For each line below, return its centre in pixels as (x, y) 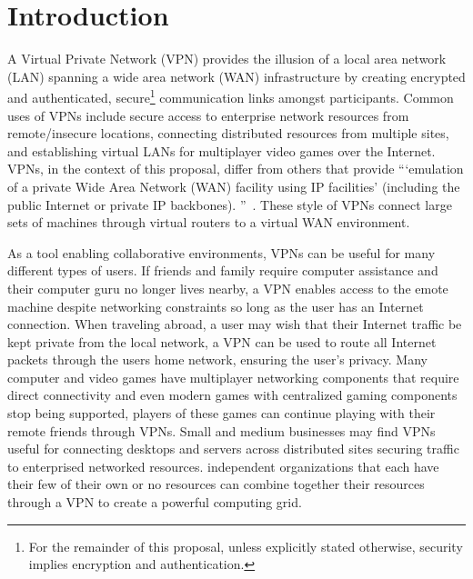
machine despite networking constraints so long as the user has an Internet (216, 306)
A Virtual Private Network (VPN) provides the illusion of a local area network (227, 59)
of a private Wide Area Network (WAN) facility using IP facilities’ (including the (234, 186)
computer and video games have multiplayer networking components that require (233, 377)
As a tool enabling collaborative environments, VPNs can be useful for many (221, 252)
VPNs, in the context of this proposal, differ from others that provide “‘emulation (236, 169)
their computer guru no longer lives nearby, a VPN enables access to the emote (228, 288)
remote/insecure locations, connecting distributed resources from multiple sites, (228, 133)
